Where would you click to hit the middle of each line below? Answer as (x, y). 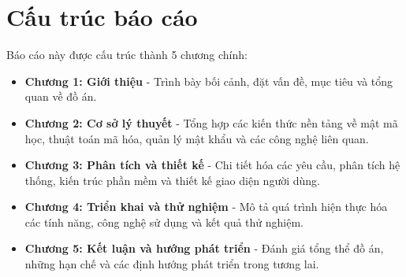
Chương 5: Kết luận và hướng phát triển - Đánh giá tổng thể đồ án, (204, 248)
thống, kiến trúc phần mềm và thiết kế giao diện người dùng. (172, 180)
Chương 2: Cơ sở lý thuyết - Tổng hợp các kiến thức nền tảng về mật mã (211, 122)
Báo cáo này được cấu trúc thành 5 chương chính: (127, 55)
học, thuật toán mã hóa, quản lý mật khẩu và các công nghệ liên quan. (197, 138)
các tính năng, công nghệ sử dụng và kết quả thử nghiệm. (164, 222)
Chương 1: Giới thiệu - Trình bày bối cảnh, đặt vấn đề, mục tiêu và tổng (209, 81)
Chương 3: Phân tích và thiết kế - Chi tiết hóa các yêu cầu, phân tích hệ (212, 165)
